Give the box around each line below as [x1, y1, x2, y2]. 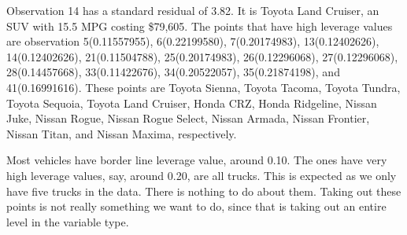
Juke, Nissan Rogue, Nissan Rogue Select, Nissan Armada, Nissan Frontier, [6, 110, 370, 127]
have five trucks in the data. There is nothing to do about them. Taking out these [6, 182, 401, 199]
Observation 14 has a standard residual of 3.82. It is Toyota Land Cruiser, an [6, 2, 379, 18]
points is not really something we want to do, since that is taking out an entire [6, 198, 387, 215]
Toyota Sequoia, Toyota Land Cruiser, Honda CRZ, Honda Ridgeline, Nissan [6, 94, 377, 111]
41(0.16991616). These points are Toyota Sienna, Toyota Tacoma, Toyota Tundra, [6, 79, 401, 95]
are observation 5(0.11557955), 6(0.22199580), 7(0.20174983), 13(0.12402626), [6, 33, 379, 50]
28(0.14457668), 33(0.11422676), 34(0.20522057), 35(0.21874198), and [6, 64, 340, 80]
